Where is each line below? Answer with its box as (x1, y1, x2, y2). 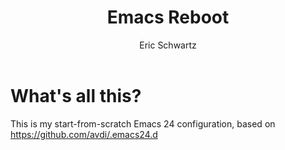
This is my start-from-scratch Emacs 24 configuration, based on (10, 117, 276, 130)
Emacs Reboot (106, 6, 230, 29)
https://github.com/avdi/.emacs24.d (10, 128, 158, 140)
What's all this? (10, 84, 142, 107)
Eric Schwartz (139, 39, 197, 51)
